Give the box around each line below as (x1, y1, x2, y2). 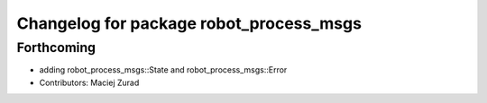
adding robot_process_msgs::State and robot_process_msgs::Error (39, 64, 288, 75)
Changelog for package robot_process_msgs (16, 13, 363, 33)
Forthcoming (16, 39, 96, 56)
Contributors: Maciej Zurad (39, 77, 140, 88)
